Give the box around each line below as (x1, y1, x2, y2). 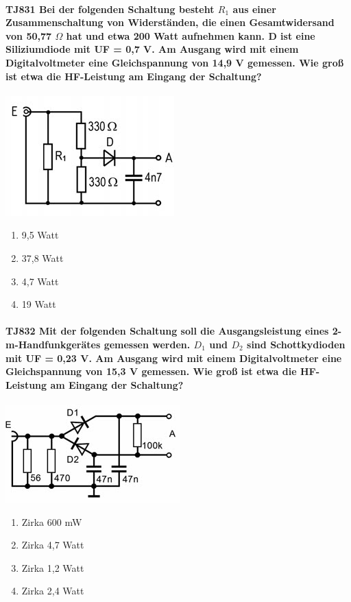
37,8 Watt (21, 250, 64, 265)
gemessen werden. (104, 337, 191, 351)
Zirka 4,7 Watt (21, 538, 84, 552)
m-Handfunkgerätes (5, 337, 101, 351)
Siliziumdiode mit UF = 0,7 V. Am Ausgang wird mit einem (5, 42, 299, 56)
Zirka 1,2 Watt (21, 560, 84, 575)
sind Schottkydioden (247, 337, 346, 351)
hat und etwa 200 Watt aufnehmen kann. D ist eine (66, 28, 315, 43)
